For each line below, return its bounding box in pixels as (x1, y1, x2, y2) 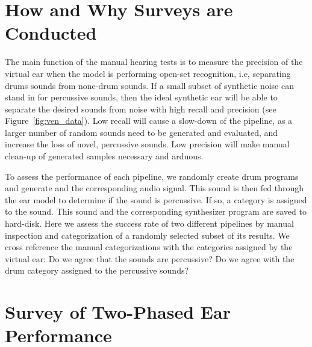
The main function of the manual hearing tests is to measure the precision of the (5, 55, 303, 68)
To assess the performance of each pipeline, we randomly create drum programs (5, 170, 299, 182)
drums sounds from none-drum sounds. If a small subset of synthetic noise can (5, 79, 294, 91)
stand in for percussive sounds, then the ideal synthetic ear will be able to (5, 91, 278, 103)
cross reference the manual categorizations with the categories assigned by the (5, 241, 293, 253)
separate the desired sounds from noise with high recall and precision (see (5, 102, 276, 115)
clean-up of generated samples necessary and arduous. (5, 150, 204, 162)
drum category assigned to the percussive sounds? (5, 264, 189, 277)
